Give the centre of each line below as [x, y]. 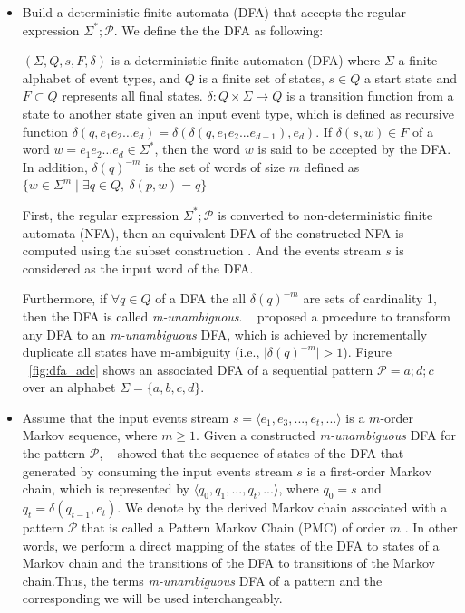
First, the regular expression [101, 214]
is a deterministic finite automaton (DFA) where [246, 60]
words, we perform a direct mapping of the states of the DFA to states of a [231, 545]
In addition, [55, 166]
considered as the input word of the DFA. [138, 268]
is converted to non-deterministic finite [325, 214]
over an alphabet [69, 387]
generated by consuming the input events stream [157, 470]
